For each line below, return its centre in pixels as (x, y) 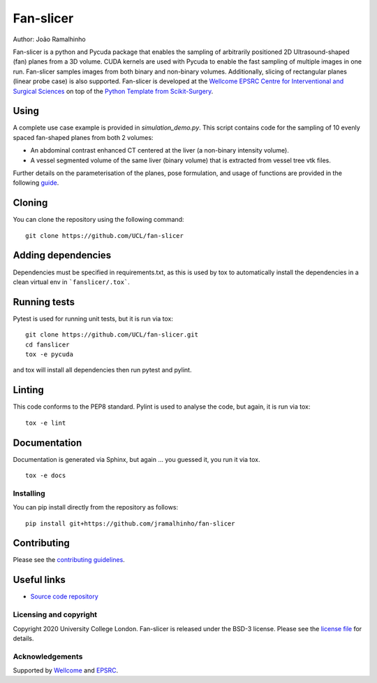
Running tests (44, 302)
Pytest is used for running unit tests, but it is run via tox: (93, 318)
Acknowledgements (48, 656)
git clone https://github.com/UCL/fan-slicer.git (112, 335)
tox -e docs (46, 476)
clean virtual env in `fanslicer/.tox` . (72, 282)
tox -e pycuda (49, 354)
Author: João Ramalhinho (50, 39)
